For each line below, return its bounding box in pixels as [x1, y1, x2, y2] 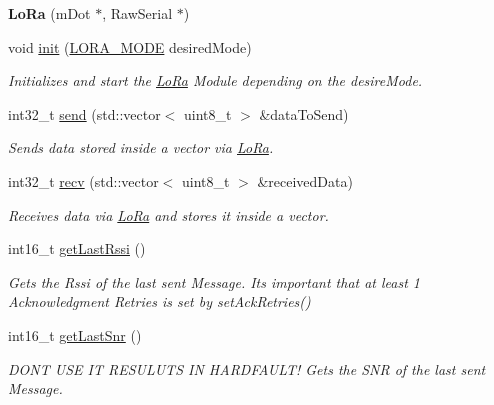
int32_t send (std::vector [8, 103, 161, 124]
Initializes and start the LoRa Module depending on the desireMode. [8, 70, 423, 91]
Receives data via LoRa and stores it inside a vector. [8, 204, 329, 225]
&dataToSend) [259, 103, 349, 124]
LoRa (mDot [8, 3, 91, 23]
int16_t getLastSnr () [8, 324, 142, 345]
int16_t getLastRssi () [8, 238, 146, 259]
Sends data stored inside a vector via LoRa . [8, 137, 274, 158]
